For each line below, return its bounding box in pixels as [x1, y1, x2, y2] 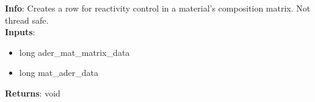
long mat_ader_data [19, 66, 98, 79]
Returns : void [5, 86, 60, 99]
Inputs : [5, 25, 35, 38]
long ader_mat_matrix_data [19, 46, 130, 58]
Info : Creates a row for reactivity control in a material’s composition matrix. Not [5, 2, 311, 14]
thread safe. [5, 13, 49, 26]
